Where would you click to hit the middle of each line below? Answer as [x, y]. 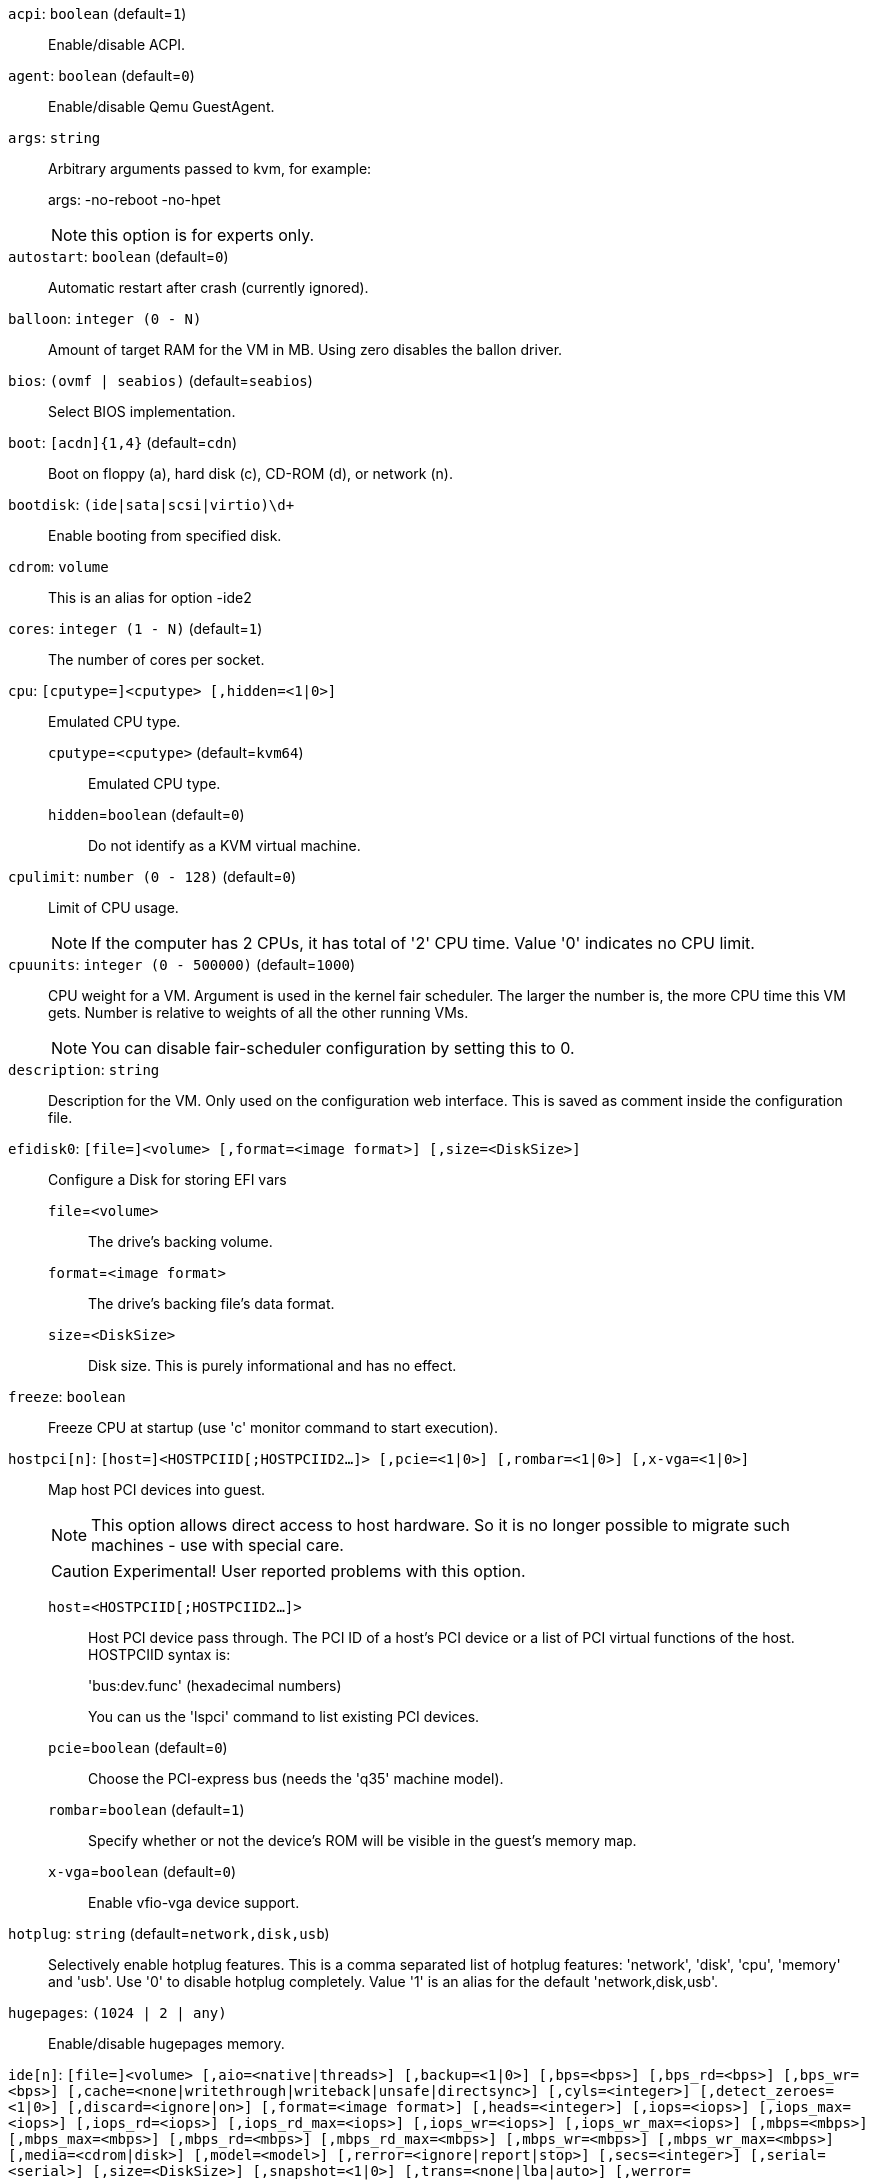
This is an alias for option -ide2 [150, 597]
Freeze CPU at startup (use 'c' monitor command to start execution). [273, 1427]
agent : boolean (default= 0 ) [101, 75]
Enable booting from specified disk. [165, 535]
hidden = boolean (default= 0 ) [146, 814]
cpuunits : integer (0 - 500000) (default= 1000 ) [181, 964]
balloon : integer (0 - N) [105, 318]
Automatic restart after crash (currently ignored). [208, 287]
